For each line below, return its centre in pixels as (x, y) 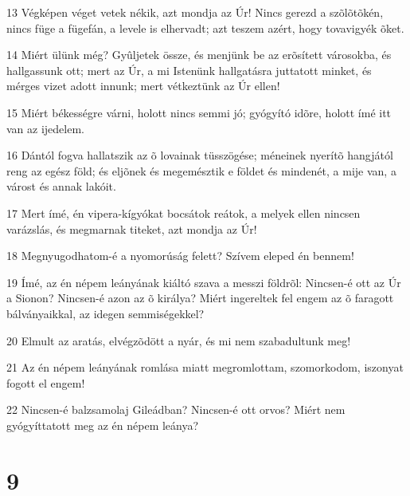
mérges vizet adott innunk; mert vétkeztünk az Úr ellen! (143, 86)
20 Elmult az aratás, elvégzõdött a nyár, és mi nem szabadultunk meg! (179, 340)
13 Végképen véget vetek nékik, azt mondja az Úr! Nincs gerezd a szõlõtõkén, (195, 12)
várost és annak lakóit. (61, 186)
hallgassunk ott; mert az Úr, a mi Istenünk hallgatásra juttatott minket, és (189, 70)
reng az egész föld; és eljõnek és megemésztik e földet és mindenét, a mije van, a (201, 170)
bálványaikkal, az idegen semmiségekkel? (105, 313)
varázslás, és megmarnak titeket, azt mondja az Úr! (132, 228)
